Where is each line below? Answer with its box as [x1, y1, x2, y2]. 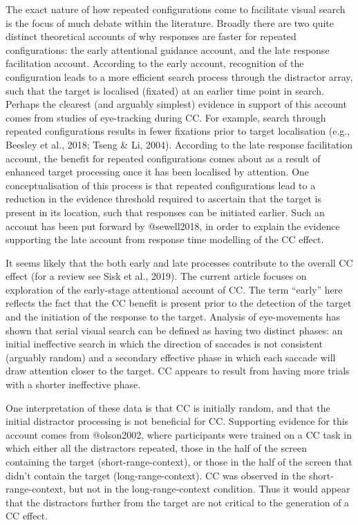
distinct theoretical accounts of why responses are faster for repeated [6, 29, 296, 44]
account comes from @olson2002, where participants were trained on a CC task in [6, 427, 352, 441]
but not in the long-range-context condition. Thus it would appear [68, 481, 350, 496]
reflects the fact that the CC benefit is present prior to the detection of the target [6, 296, 352, 310]
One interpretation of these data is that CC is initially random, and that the [6, 400, 330, 414]
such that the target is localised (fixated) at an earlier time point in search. [6, 83, 324, 97]
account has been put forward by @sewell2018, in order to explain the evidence [6, 218, 340, 233]
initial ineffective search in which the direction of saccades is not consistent [6, 336, 323, 351]
